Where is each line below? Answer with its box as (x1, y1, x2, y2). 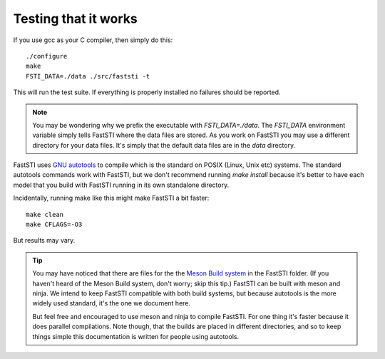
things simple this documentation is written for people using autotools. (32, 332, 239, 340)
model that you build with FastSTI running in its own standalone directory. (13, 181, 230, 189)
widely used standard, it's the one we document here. (32, 299, 191, 308)
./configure (26, 52, 68, 60)
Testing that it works (13, 11, 138, 26)
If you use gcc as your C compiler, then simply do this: (13, 36, 173, 44)
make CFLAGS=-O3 (26, 221, 83, 228)
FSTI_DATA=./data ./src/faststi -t (26, 72, 150, 80)
